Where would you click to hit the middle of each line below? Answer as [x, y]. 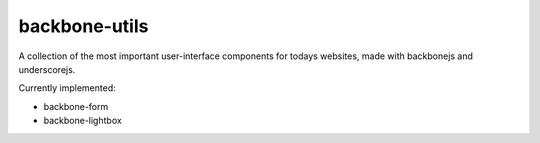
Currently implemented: [67, 88]
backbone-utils [83, 26]
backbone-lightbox [82, 121]
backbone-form [76, 106]
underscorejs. [47, 69]
